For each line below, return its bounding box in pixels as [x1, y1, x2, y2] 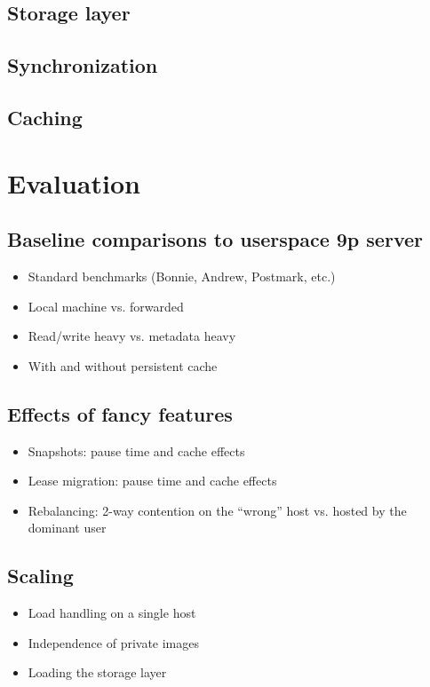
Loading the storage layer [28, 663, 167, 682]
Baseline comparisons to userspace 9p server [7, 225, 423, 253]
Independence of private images [28, 633, 200, 651]
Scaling [7, 562, 74, 589]
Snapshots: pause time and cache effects [28, 441, 245, 460]
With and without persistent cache [28, 356, 218, 375]
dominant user [28, 518, 107, 537]
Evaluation [7, 164, 140, 201]
